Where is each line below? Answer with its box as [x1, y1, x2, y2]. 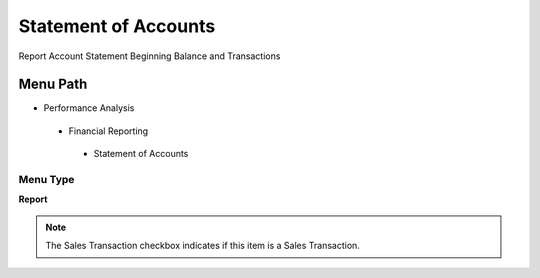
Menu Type [18, 173, 75, 186]
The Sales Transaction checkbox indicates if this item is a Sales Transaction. [45, 240, 360, 252]
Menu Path [18, 76, 88, 93]
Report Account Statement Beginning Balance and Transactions [18, 50, 281, 62]
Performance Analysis [43, 102, 135, 114]
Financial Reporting [68, 125, 149, 137]
